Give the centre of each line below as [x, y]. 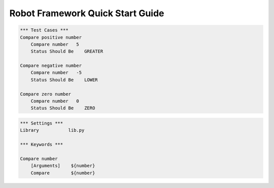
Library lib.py [52, 130]
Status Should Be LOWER [64, 80]
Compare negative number [51, 66]
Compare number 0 [55, 101]
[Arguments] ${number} [63, 166]
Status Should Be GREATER [67, 51]
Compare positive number [51, 37]
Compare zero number [45, 94]
